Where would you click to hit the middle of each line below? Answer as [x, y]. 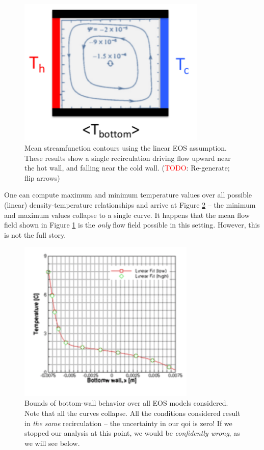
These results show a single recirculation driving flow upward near [128, 158]
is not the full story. [35, 234]
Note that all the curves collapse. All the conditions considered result [133, 413]
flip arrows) [42, 177]
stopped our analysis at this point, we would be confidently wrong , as [132, 433]
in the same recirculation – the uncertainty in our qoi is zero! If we [128, 423]
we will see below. [52, 443]
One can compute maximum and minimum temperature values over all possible [128, 195]
